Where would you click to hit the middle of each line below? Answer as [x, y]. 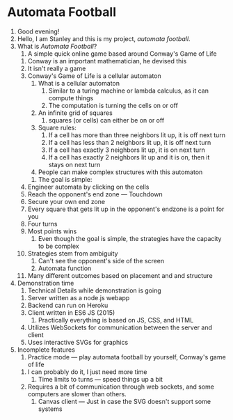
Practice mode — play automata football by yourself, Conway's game [127, 357]
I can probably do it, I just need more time [87, 372]
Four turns [42, 224]
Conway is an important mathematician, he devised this [107, 61]
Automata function [65, 268]
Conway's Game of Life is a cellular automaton [94, 76]
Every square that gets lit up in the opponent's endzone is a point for [126, 209]
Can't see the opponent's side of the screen [101, 260]
